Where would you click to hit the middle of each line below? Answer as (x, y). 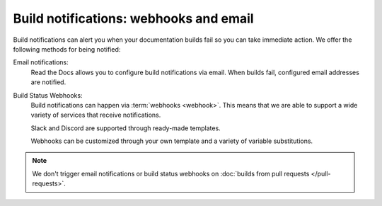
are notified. (48, 82)
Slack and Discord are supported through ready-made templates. (126, 128)
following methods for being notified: (67, 49)
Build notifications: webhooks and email (133, 18)
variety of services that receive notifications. (96, 115)
